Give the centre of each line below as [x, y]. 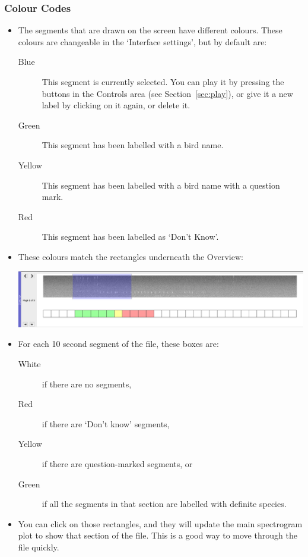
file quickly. [39, 547]
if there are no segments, [87, 384]
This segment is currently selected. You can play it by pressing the [163, 82]
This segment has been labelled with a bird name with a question [161, 185]
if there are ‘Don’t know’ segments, [106, 423]
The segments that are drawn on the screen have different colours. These [150, 30]
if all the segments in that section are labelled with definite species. [164, 504]
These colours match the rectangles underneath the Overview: [131, 256]
